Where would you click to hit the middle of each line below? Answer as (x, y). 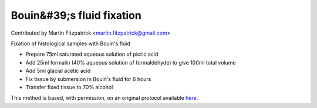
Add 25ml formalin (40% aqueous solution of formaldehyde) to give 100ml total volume (131, 62)
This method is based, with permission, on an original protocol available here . (104, 98)
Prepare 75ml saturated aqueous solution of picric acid (92, 54)
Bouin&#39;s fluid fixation (76, 15)
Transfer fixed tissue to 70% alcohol (69, 87)
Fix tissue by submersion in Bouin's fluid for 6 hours (88, 79)
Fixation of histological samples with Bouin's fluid (70, 43)
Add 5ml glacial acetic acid (58, 71)
